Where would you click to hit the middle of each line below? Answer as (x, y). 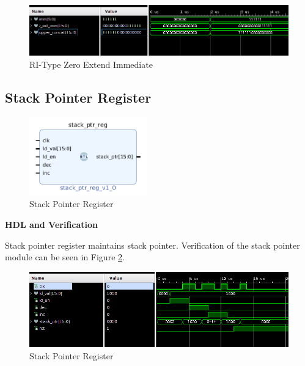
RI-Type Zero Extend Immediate (91, 64)
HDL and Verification (52, 224)
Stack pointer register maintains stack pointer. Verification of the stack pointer (152, 245)
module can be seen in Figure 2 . (65, 257)
